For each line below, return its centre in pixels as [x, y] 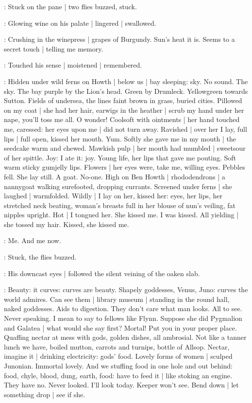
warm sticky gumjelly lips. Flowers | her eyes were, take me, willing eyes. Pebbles [125, 167]
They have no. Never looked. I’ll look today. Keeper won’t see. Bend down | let [121, 385]
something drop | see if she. [45, 394]
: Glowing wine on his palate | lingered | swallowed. [80, 23]
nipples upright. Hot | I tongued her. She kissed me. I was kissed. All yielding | [121, 215]
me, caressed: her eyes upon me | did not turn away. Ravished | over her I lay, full [126, 129]
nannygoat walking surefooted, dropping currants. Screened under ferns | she [118, 186]
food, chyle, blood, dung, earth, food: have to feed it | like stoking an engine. [118, 375]
